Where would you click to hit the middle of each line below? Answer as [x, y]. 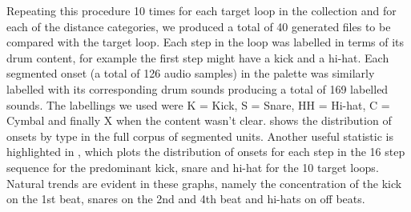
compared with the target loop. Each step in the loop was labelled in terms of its [205, 42]
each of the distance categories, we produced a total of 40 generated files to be [199, 26]
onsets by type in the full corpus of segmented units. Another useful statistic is [200, 136]
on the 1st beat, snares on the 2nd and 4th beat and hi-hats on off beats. [186, 199]
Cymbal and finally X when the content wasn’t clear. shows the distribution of [199, 120]
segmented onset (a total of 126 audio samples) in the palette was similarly [191, 73]
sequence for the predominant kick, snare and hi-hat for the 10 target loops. [193, 167]
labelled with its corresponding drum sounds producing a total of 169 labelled [197, 88]
